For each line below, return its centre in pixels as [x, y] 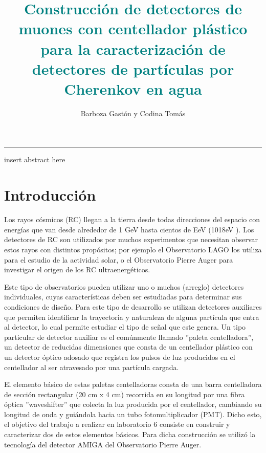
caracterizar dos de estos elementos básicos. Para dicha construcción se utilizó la [130, 434]
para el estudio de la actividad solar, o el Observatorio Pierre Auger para [119, 259]
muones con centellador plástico [133, 28]
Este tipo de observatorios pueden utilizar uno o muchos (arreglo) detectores [124, 286]
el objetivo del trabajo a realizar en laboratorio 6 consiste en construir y [117, 424]
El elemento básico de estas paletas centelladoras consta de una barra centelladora [133, 384]
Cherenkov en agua [133, 88]
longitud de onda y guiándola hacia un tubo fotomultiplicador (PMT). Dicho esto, [133, 414]
